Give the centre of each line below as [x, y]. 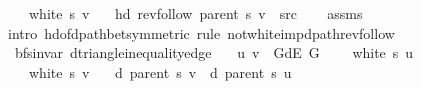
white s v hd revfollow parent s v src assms [195, 13]
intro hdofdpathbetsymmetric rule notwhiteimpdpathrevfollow [201, 32]
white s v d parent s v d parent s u [160, 71]
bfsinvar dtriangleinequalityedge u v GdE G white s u [214, 52]
